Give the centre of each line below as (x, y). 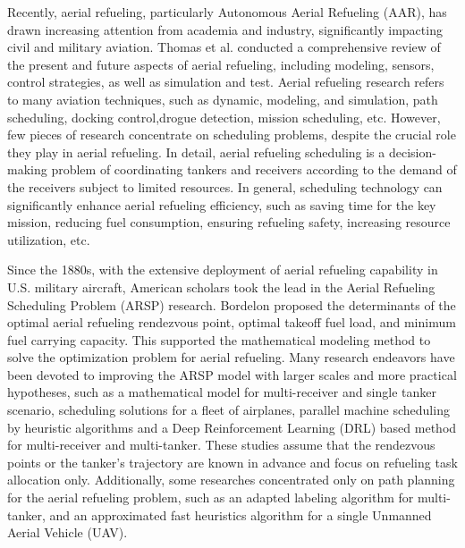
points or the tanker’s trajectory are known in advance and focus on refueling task (232, 462)
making (27, 169)
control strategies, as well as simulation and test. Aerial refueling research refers (226, 82)
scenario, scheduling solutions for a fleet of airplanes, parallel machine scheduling (228, 410)
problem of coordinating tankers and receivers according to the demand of (254, 169)
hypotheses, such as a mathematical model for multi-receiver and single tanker (222, 392)
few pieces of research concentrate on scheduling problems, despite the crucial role (232, 135)
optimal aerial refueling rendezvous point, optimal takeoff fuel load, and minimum (232, 322)
